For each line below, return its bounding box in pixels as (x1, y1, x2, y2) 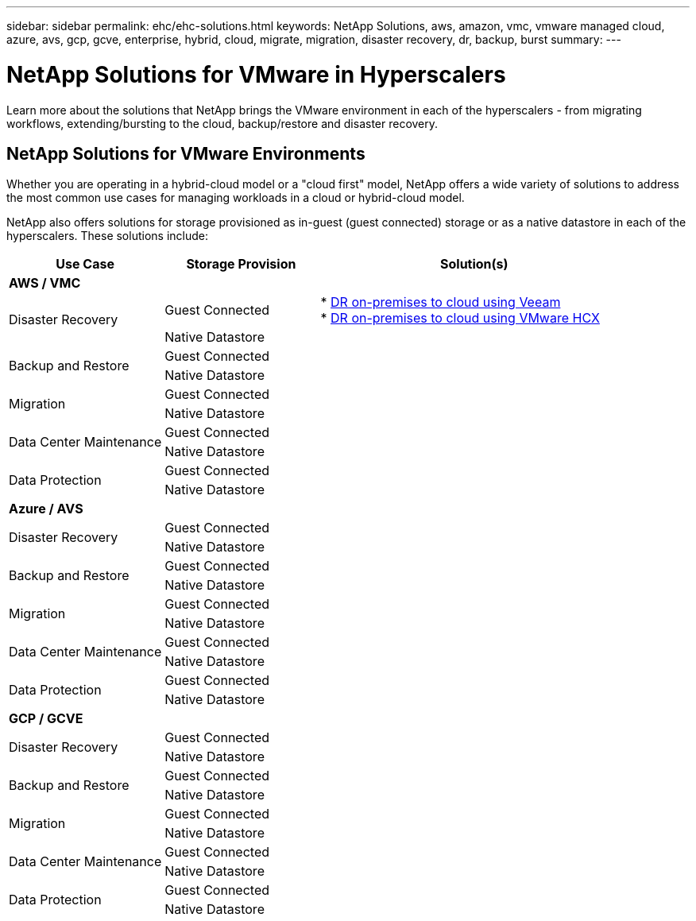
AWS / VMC (9, 275, 81, 292)
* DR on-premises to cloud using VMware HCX (320, 310, 600, 327)
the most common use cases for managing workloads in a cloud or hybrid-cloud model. (6, 191, 465, 205)
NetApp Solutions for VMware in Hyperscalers (6, 60, 506, 88)
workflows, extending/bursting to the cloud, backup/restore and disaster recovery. (6, 116, 439, 130)
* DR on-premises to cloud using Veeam (320, 294, 561, 311)
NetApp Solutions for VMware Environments (6, 143, 365, 164)
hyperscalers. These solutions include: (6, 229, 208, 243)
